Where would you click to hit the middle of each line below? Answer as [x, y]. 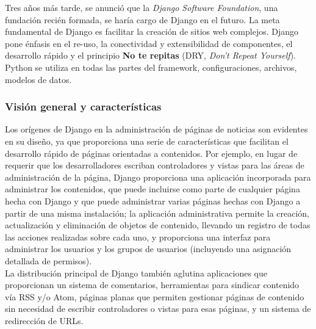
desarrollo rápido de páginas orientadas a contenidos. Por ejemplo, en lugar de [151, 153]
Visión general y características [83, 107]
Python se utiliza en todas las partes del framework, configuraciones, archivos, [151, 67]
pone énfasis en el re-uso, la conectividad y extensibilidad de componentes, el [149, 43]
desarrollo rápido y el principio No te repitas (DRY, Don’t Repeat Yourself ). [150, 55]
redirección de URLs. [44, 320]
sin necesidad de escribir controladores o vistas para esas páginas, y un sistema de [158, 309]
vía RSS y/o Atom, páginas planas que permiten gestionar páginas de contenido [155, 296]
